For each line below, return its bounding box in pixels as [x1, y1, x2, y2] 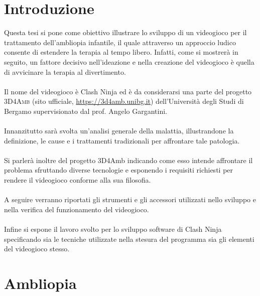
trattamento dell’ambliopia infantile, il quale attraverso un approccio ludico [4, 37, 236, 47]
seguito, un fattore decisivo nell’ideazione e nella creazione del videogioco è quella [4, 56, 254, 67]
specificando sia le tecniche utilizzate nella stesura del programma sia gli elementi [4, 233, 254, 244]
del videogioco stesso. [4, 243, 70, 254]
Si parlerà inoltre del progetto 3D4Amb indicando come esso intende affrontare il [4, 155, 253, 165]
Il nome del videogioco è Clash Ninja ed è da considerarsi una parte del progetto [4, 86, 252, 96]
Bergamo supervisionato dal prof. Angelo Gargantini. [4, 105, 167, 116]
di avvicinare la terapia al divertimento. [4, 66, 126, 77]
